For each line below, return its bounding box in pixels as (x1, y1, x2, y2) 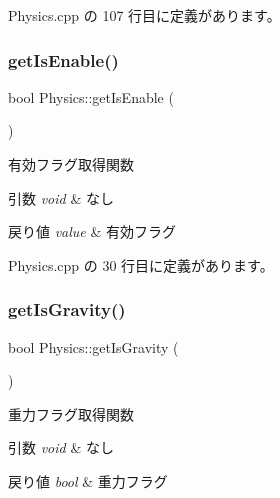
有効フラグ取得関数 (8, 154, 134, 174)
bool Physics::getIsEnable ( (8, 86, 174, 107)
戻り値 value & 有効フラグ (8, 221, 177, 242)
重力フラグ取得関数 (8, 403, 134, 424)
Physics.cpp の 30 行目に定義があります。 (8, 254, 274, 275)
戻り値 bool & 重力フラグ (8, 470, 168, 491)
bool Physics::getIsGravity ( (8, 336, 179, 357)
